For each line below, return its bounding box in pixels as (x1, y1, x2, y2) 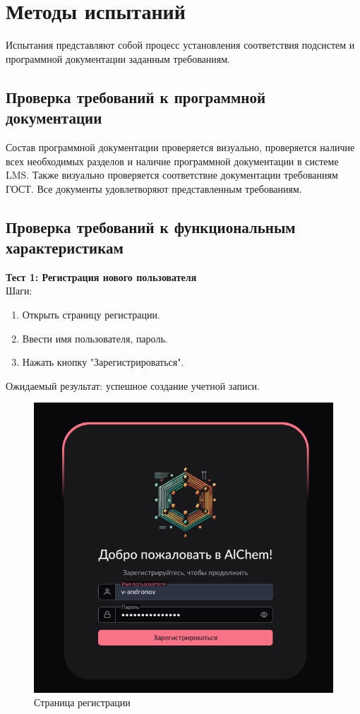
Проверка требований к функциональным (6, 215, 296, 237)
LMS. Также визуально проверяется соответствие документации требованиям (6, 167, 338, 182)
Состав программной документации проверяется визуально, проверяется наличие (6, 139, 355, 154)
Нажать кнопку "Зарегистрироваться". (22, 355, 184, 369)
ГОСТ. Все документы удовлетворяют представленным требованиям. (6, 181, 302, 196)
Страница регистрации (34, 695, 131, 710)
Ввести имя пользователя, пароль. (22, 331, 168, 345)
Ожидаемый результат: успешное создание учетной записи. (6, 378, 260, 393)
